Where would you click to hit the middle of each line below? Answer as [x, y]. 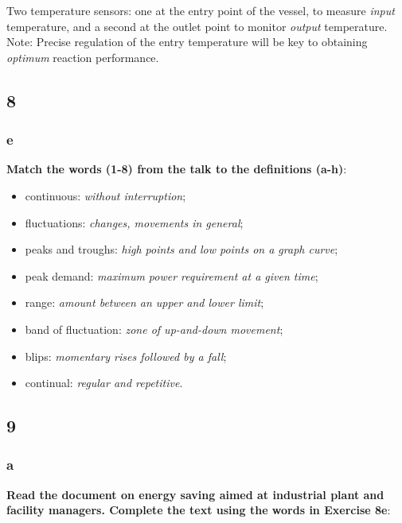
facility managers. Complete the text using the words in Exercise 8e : [199, 510]
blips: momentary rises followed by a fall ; [126, 356]
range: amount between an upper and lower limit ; [144, 302]
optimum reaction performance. [83, 57]
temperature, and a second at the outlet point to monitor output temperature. [197, 26]
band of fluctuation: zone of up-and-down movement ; [154, 329]
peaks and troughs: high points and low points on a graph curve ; [181, 249]
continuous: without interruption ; [105, 195]
